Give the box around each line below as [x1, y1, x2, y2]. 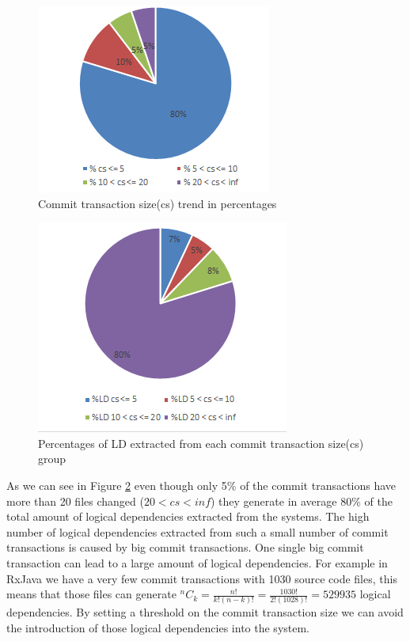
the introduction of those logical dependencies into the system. [6, 620, 310, 636]
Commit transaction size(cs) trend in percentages [38, 195, 277, 211]
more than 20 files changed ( [6, 492, 144, 509]
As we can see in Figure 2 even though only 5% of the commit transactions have [6, 476, 397, 493]
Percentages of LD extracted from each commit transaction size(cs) [38, 434, 364, 451]
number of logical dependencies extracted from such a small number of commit [6, 523, 389, 540]
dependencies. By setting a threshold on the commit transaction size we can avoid [6, 604, 404, 620]
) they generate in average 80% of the [211, 492, 393, 509]
